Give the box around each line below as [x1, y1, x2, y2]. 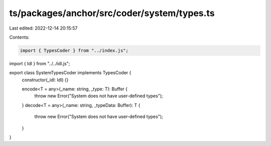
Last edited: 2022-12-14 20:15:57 [9, 25, 78, 31]
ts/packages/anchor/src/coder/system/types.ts [9, 8, 215, 19]
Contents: [9, 34, 30, 40]
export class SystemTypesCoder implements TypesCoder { [9, 70, 131, 76]
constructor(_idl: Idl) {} [22, 77, 69, 83]
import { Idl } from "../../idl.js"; [9, 60, 70, 66]
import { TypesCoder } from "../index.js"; [20, 48, 129, 53]
